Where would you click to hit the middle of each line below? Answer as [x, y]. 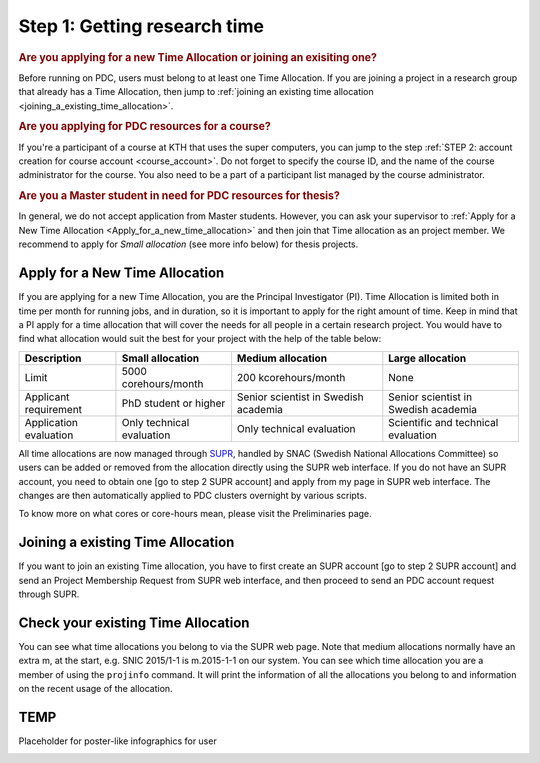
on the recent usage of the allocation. [96, 689]
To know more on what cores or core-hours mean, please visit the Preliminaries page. [195, 514]
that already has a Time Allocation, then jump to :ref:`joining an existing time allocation [196, 92]
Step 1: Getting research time [141, 26]
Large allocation [427, 358]
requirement [53, 409]
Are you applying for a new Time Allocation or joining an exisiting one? [197, 57]
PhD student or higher [173, 403]
